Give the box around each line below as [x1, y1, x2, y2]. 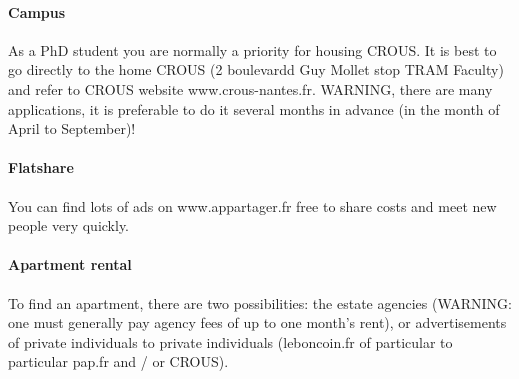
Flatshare [8, 157, 74, 178]
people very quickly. [8, 215, 130, 236]
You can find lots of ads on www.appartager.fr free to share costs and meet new [8, 195, 497, 216]
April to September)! [8, 118, 136, 139]
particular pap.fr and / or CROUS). [8, 351, 229, 372]
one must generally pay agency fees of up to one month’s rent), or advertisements [8, 312, 507, 333]
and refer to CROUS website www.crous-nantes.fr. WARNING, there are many [8, 78, 493, 99]
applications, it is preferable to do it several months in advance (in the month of [8, 98, 500, 119]
